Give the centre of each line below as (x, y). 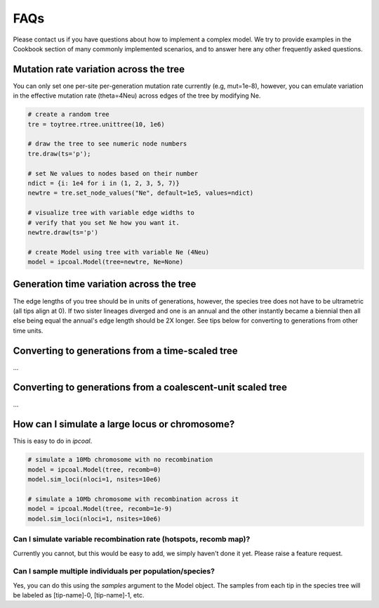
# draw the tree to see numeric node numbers (107, 144)
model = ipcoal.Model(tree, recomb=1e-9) (100, 509)
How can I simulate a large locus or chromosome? (124, 424)
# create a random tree (69, 115)
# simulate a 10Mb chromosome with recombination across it (133, 499)
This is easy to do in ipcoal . (53, 441)
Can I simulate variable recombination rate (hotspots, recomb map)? (132, 539)
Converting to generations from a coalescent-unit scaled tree (150, 388)
